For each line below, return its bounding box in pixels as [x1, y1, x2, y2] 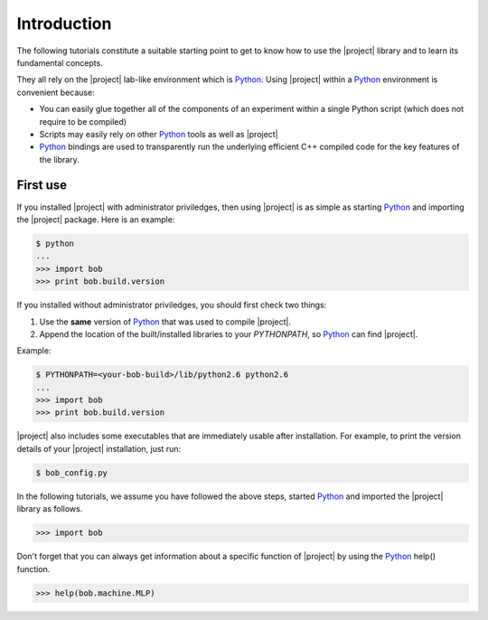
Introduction [16, 14, 112, 33]
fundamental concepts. [16, 57, 103, 68]
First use [16, 177, 68, 193]
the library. [39, 154, 80, 164]
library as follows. [16, 503, 83, 514]
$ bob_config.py [35, 467, 108, 478]
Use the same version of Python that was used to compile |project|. [39, 316, 291, 327]
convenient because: [16, 87, 95, 98]
